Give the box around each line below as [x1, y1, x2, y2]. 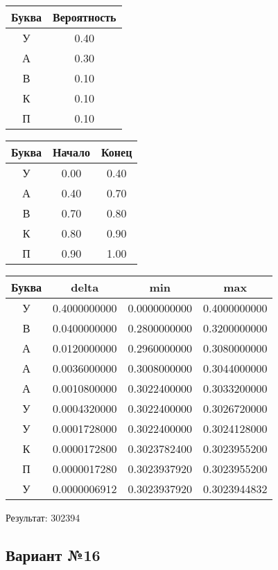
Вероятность [53, 9, 116, 25]
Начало [53, 144, 90, 160]
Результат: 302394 [6, 510, 80, 524]
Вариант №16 [6, 544, 101, 565]
